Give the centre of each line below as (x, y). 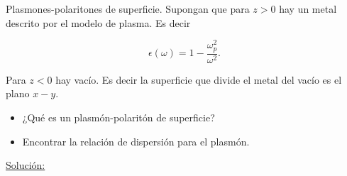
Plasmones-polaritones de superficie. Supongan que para (128, 9)
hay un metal (308, 9)
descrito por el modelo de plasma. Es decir (98, 22)
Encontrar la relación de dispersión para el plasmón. (136, 141)
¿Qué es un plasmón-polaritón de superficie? (119, 117)
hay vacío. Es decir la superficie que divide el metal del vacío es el (199, 79)
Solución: (26, 165)
